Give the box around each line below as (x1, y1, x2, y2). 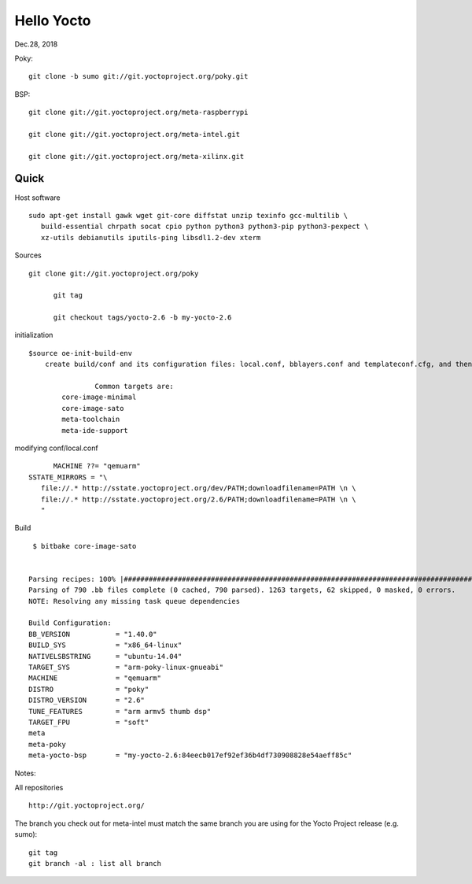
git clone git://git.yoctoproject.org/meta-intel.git (28, 130, 240, 139)
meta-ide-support (61, 426, 129, 435)
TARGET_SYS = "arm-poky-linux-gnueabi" (28, 663, 224, 672)
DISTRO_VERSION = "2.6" (28, 696, 146, 705)
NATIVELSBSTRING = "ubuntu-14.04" (28, 652, 183, 660)
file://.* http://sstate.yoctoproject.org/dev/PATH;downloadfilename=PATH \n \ (40, 484, 356, 493)
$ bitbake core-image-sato (32, 542, 137, 550)
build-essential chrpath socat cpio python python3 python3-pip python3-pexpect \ (40, 222, 369, 231)
